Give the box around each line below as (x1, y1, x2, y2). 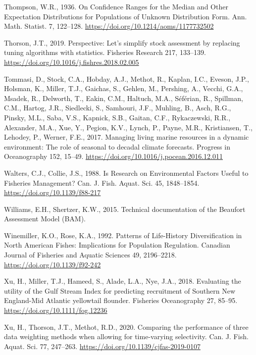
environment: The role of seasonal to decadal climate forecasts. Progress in (4, 141, 230, 152)
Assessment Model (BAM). (4, 213, 86, 224)
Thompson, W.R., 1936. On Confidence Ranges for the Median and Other (4, 1, 228, 11)
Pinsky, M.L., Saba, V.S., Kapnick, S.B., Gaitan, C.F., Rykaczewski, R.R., (4, 112, 231, 122)
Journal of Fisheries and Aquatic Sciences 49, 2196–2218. (4, 250, 177, 260)
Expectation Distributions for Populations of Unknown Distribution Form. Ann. (4, 11, 247, 21)
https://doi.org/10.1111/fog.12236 (4, 305, 107, 315)
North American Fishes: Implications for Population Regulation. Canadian (4, 240, 230, 250)
